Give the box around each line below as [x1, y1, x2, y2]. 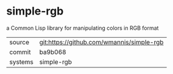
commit [9, 47, 31, 56]
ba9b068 [39, 47, 66, 56]
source [9, 38, 29, 46]
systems [9, 58, 34, 66]
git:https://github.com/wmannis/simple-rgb [39, 38, 164, 46]
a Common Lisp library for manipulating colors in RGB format [6, 24, 159, 32]
